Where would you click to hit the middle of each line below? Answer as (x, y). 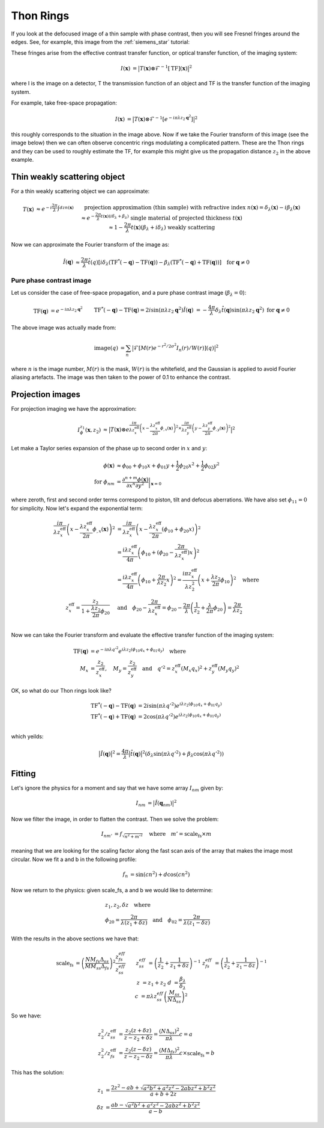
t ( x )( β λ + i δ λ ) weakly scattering (173, 228)
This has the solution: (37, 1072)
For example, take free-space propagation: (64, 103)
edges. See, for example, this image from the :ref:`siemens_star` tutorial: (100, 41)
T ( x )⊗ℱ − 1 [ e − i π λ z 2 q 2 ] (163, 118)
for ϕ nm (104, 483)
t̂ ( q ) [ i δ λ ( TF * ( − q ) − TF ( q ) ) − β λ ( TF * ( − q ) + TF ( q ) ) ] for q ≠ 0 (169, 262)
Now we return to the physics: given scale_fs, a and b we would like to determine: (112, 890)
